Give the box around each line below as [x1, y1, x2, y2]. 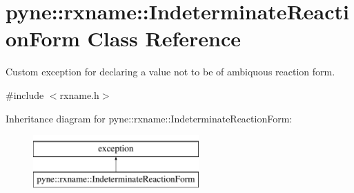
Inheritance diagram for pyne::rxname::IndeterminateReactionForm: [6, 111, 293, 125]
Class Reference [87, 24, 241, 53]
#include [6, 87, 44, 102]
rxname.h [59, 87, 99, 102]
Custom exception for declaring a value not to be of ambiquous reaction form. [6, 64, 335, 79]
